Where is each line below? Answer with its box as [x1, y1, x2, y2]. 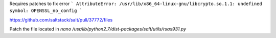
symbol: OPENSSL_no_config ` [9, 8, 83, 13]
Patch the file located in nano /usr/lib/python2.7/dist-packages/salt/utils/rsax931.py [9, 26, 187, 32]
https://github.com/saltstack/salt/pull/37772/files [9, 16, 113, 22]
